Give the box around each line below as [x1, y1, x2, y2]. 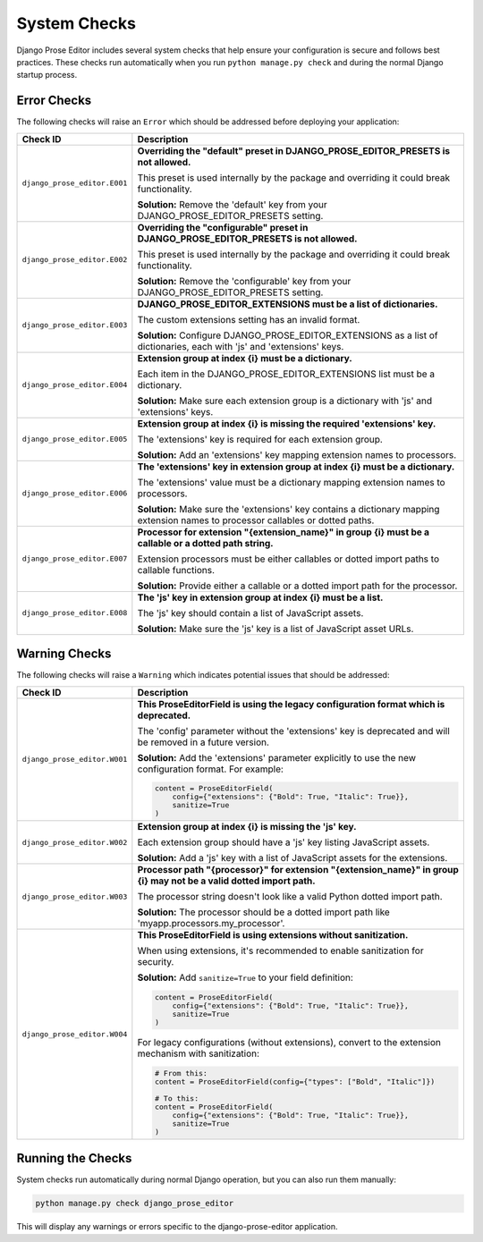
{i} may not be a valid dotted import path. [137, 874, 317, 887]
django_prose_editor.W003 [21, 891, 128, 901]
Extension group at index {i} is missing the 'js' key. [137, 821, 357, 833]
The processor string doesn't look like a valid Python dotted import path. [137, 891, 443, 903]
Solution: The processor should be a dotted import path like [137, 906, 391, 918]
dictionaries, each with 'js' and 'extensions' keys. [137, 340, 344, 352]
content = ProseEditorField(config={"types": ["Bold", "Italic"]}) [154, 1077, 436, 1086]
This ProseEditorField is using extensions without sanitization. [137, 929, 409, 942]
